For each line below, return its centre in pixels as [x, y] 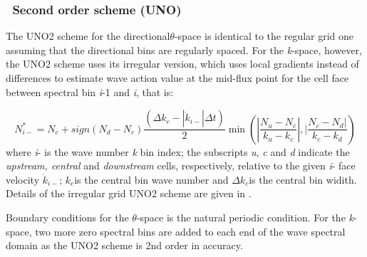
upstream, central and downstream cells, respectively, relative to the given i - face [181, 166]
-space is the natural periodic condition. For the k [245, 217]
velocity [23, 179]
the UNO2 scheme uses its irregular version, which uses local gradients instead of [182, 64]
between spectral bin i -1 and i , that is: [90, 91]
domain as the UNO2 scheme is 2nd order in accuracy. [124, 245]
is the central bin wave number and [151, 179]
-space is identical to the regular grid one [264, 36]
